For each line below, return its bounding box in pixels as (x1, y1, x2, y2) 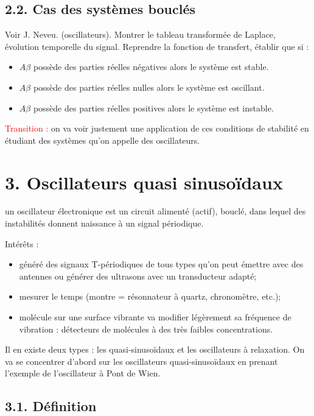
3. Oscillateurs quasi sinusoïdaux (5, 169, 283, 194)
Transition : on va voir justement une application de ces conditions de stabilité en (5, 122, 309, 135)
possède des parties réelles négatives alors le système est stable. (33, 60, 269, 73)
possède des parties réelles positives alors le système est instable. (33, 101, 274, 114)
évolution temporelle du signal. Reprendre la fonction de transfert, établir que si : (5, 40, 309, 52)
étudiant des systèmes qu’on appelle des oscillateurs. (5, 133, 200, 146)
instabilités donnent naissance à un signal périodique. (5, 217, 204, 230)
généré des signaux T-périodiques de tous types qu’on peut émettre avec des (19, 258, 304, 270)
